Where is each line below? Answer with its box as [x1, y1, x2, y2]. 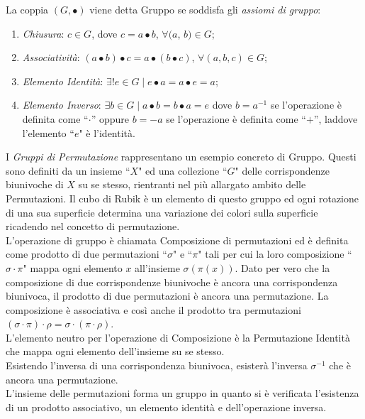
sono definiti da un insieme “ [6, 163, 130, 178]
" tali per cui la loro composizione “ [198, 246, 352, 261]
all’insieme [135, 260, 180, 275]
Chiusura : [22, 26, 64, 40]
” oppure [91, 111, 129, 126]
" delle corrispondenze [235, 163, 330, 178]
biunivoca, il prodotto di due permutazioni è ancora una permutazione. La [6, 288, 329, 303]
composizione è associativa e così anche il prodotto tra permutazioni [6, 302, 301, 317]
